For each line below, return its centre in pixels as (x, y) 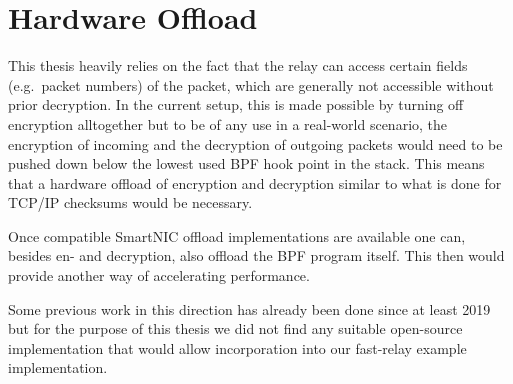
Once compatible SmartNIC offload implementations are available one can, (237, 235)
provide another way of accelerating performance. (159, 275)
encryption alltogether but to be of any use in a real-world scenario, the (228, 123)
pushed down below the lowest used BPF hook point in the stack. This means (246, 163)
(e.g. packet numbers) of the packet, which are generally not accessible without (251, 84)
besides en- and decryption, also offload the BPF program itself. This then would (256, 255)
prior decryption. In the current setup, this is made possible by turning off (236, 104)
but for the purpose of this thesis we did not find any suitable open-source (235, 328)
